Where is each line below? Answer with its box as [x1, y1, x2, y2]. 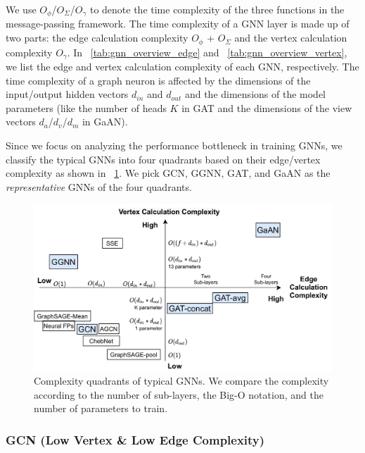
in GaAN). [82, 114, 128, 129]
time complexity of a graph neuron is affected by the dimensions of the [6, 73, 311, 87]
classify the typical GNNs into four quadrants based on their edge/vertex [6, 151, 321, 166]
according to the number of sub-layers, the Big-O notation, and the [34, 387, 324, 402]
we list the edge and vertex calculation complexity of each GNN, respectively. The [6, 58, 359, 73]
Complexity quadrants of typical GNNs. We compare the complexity [34, 373, 329, 388]
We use [6, 2, 37, 16]
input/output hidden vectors [6, 87, 129, 101]
